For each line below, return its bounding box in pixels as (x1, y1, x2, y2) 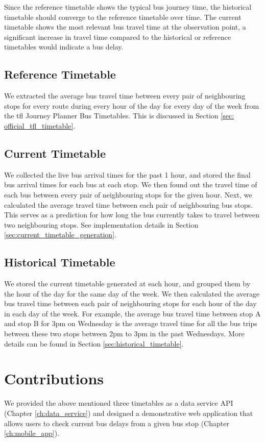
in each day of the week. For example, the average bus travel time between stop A (4, 308, 261, 318)
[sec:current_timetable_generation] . (4, 229, 116, 240)
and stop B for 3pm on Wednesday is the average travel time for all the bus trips (4, 318, 257, 329)
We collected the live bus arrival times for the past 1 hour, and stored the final (4, 169, 251, 180)
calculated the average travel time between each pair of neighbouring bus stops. (4, 199, 253, 210)
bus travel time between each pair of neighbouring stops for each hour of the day (4, 298, 257, 309)
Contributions (4, 368, 104, 389)
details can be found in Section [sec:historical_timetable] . (4, 338, 184, 349)
